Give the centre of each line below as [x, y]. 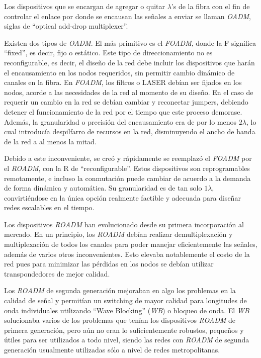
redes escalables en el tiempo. [49, 207]
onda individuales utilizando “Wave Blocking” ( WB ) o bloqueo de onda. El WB [127, 310]
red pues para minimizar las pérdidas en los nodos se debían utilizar [109, 264]
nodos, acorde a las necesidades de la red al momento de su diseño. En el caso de [129, 92]
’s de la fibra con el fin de [210, 6]
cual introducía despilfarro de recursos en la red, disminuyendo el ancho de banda [130, 131]
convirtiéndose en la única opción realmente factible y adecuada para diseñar [122, 197]
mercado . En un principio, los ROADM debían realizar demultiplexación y [118, 234]
